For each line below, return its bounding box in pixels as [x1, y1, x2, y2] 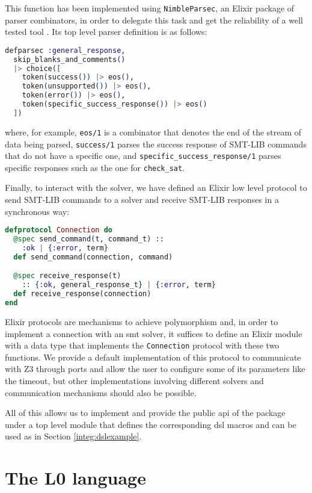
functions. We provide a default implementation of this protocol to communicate [5, 350, 301, 363]
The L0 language [5, 465, 146, 490]
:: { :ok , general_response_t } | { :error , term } [22, 281, 216, 290]
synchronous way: [5, 205, 70, 217]
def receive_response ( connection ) [13, 290, 151, 299]
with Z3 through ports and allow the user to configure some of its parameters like [5, 362, 305, 375]
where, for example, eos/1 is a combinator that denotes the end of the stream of [5, 125, 302, 138]
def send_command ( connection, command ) [13, 252, 173, 261]
